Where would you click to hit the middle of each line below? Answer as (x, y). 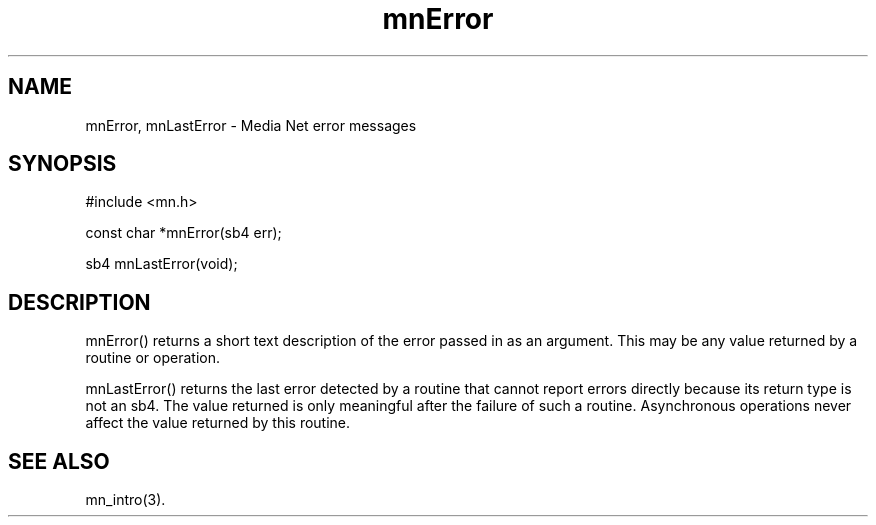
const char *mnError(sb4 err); (183, 233)
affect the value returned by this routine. (218, 423)
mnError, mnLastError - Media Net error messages (251, 125)
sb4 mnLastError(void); (161, 264)
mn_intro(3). (125, 500)
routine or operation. (152, 358)
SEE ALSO (59, 461)
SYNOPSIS (62, 164)
